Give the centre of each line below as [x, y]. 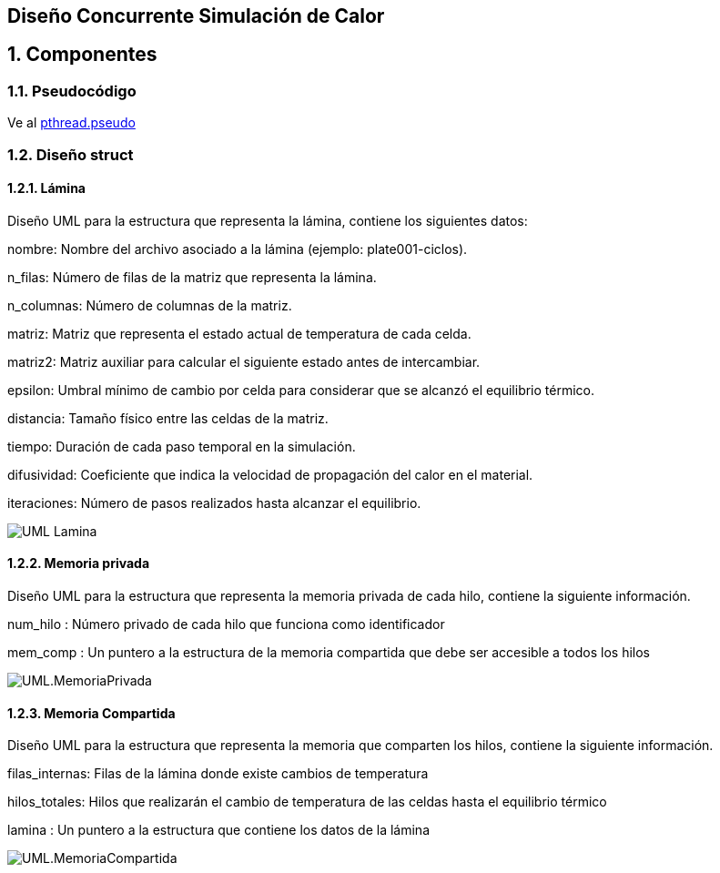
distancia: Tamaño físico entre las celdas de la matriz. [168, 418]
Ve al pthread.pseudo [71, 123]
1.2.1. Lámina [46, 188]
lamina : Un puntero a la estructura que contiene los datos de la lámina [218, 830]
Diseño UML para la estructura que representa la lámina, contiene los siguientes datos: [268, 220]
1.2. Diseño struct [71, 154]
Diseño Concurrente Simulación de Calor [196, 16]
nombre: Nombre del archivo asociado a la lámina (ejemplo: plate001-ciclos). [238, 249]
